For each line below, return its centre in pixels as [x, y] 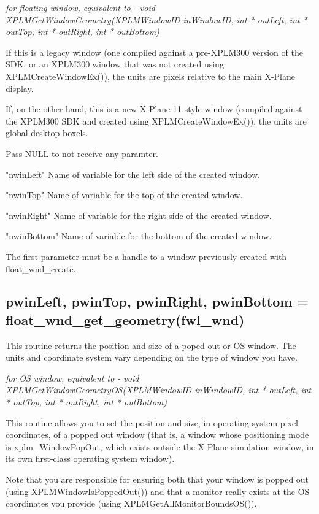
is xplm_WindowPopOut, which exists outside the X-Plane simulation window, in [160, 446]
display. [20, 88]
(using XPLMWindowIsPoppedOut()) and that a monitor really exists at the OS [158, 491]
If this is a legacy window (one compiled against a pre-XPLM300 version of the [154, 52]
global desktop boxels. [47, 133]
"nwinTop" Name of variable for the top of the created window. [124, 195]
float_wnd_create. [41, 268]
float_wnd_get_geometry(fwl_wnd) [125, 319]
